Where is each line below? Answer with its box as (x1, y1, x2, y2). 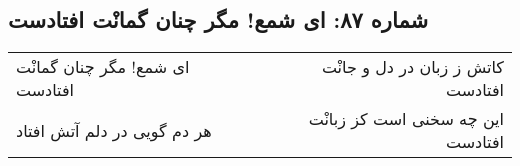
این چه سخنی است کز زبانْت (308, 107, 504, 131)
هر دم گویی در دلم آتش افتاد (16, 118, 212, 142)
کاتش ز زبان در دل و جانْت (321, 55, 504, 79)
